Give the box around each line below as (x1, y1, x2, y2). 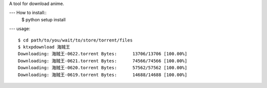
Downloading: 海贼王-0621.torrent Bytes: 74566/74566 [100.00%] (18, 58, 187, 64)
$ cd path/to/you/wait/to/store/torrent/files (18, 37, 133, 43)
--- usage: (9, 26, 31, 32)
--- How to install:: (9, 10, 47, 16)
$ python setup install (21, 16, 66, 22)
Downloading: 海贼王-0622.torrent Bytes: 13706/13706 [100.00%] (18, 51, 187, 57)
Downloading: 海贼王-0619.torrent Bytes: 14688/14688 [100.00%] (18, 72, 187, 78)
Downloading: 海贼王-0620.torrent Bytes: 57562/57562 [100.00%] (18, 65, 187, 71)
